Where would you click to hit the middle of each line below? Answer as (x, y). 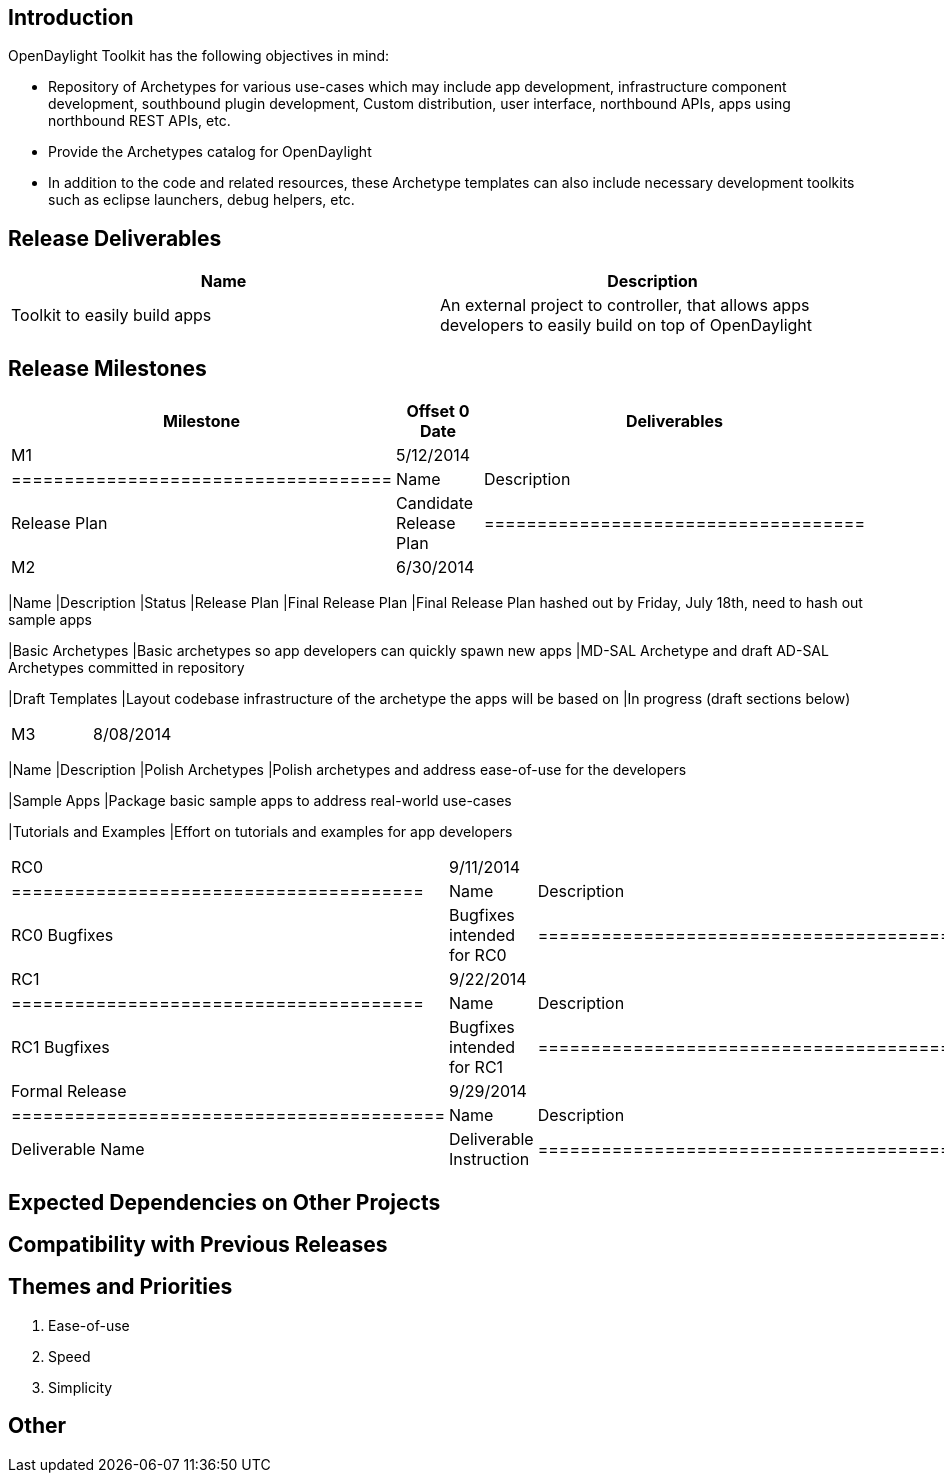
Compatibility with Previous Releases (198, 1244)
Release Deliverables (115, 238)
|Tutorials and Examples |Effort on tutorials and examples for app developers (260, 832)
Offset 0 (438, 411)
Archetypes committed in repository (126, 668)
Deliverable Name (78, 1149)
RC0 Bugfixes (62, 935)
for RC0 (478, 955)
